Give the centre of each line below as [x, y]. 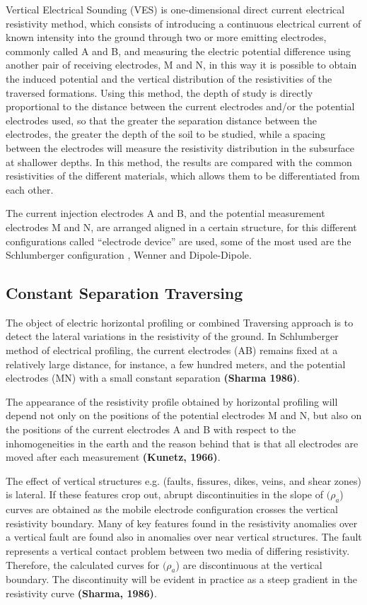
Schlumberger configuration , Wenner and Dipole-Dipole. [129, 255]
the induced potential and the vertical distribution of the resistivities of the [169, 78]
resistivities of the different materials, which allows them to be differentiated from [183, 176]
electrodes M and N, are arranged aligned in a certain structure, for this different [181, 227]
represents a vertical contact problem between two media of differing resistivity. [178, 551]
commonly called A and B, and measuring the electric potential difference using [179, 51]
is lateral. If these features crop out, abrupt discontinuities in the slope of [165, 494]
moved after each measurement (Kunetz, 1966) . [113, 457]
